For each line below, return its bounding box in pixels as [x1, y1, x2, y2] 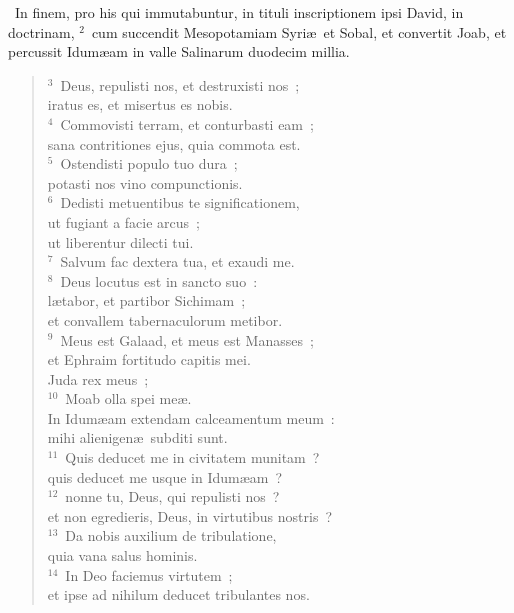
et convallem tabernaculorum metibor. [47, 309, 283, 330]
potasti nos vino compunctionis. [47, 172, 243, 193]
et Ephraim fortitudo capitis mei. [47, 349, 251, 370]
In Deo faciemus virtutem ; [65, 564, 233, 585]
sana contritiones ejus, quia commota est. [47, 133, 301, 154]
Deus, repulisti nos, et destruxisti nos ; [60, 74, 300, 95]
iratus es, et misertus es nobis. [47, 94, 233, 115]
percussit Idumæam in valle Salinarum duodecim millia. [8, 41, 350, 62]
